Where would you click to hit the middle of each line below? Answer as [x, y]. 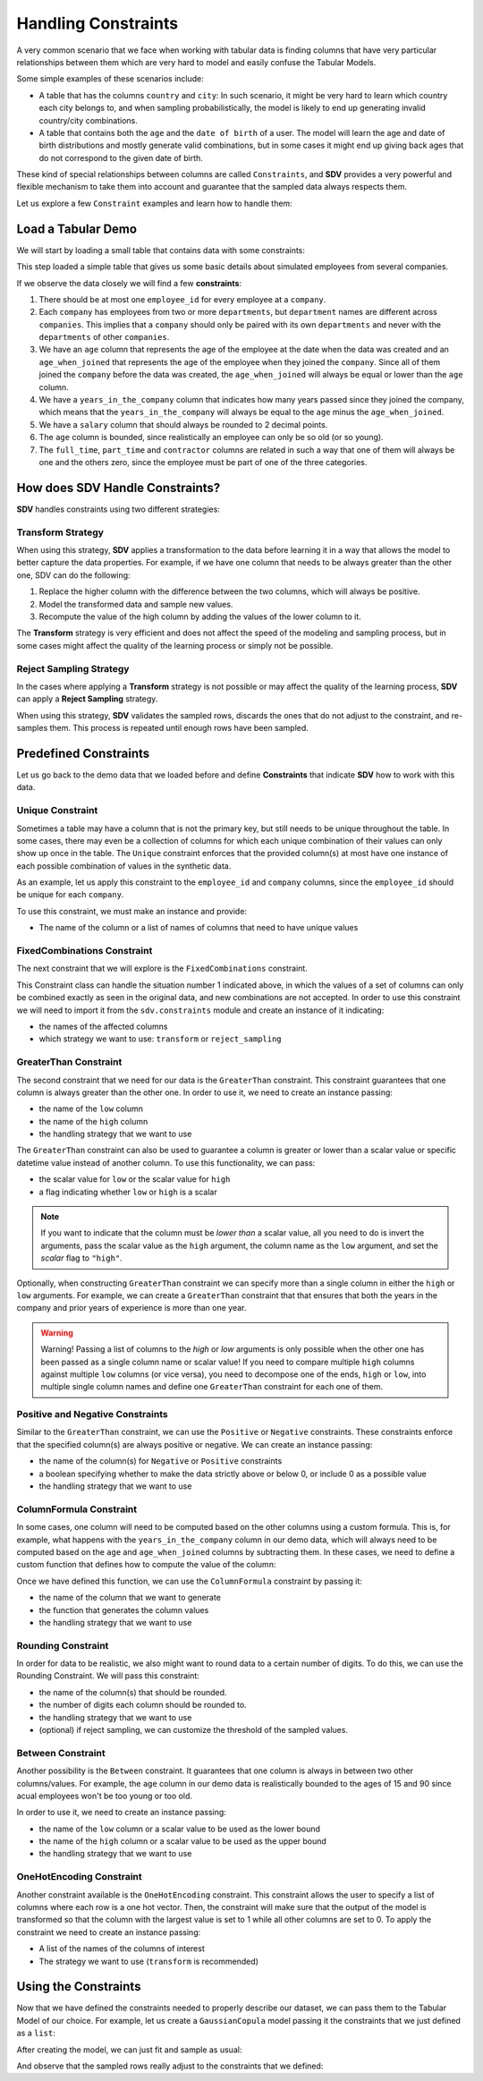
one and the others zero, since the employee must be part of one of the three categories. [203, 462]
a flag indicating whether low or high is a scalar [128, 1192]
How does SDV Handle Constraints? [119, 488]
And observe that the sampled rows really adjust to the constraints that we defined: [170, 2066]
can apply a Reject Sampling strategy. [87, 699]
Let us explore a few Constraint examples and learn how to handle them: [154, 203]
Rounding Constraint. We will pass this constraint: [108, 1676]
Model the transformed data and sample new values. [136, 604]
